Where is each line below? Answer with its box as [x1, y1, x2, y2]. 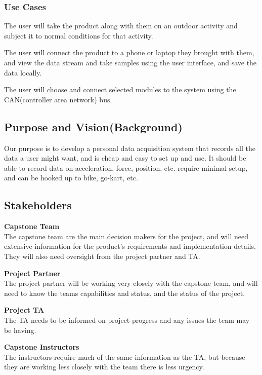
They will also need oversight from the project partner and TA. [4, 250, 200, 261]
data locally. [4, 67, 42, 78]
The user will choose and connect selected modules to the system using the [4, 84, 236, 95]
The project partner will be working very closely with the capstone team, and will [4, 278, 258, 288]
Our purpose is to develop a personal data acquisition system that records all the [4, 142, 255, 153]
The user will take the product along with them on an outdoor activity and [4, 20, 238, 31]
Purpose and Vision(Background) [4, 119, 183, 134]
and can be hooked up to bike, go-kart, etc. [4, 172, 138, 183]
